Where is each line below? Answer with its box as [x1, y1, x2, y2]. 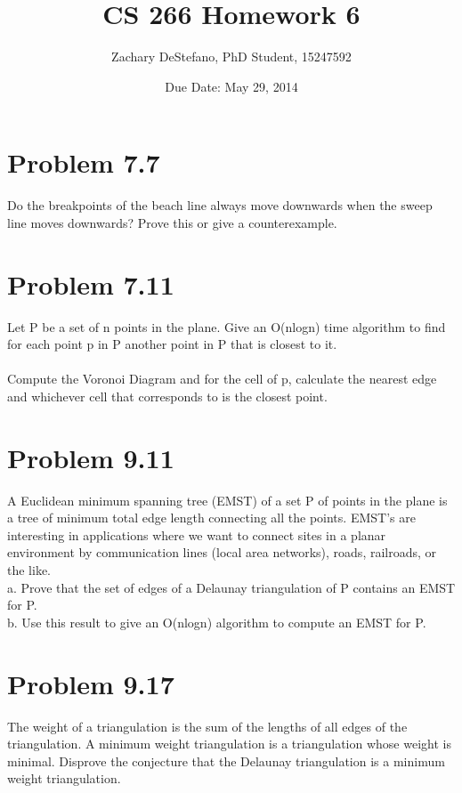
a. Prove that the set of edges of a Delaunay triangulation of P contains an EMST [7, 578, 456, 596]
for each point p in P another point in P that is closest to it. [7, 335, 337, 353]
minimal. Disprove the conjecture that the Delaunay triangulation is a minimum [7, 751, 445, 770]
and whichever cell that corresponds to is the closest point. [7, 386, 328, 405]
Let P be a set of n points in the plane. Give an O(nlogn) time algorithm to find [7, 317, 446, 336]
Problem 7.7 [7, 144, 160, 181]
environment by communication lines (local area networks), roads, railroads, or [7, 543, 437, 562]
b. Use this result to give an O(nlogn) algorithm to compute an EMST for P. [7, 612, 426, 631]
